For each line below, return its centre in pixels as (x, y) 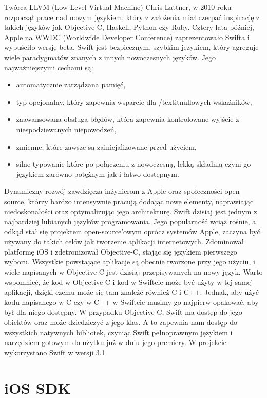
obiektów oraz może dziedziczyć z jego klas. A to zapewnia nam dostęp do (121, 322)
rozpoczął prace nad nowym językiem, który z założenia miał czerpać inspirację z (132, 17)
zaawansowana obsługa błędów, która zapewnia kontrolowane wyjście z (128, 119)
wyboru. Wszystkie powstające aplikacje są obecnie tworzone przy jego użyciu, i (130, 261)
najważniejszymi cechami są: (49, 67)
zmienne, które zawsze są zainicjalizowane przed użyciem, (106, 146)
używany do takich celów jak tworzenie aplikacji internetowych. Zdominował (124, 241)
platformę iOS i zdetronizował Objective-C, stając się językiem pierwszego (121, 251)
